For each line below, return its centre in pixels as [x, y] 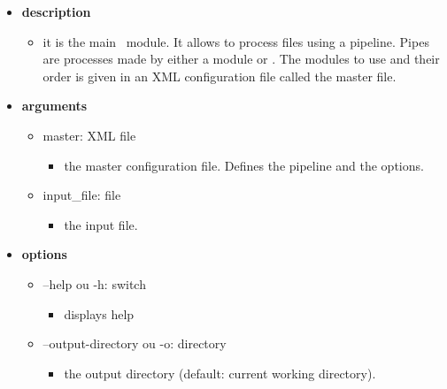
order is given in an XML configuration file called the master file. [220, 76]
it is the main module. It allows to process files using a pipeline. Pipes [236, 41]
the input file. [101, 224]
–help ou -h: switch [94, 283]
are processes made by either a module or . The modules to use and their [241, 59]
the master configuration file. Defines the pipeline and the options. [244, 165]
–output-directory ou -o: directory [135, 343]
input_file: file [82, 195]
